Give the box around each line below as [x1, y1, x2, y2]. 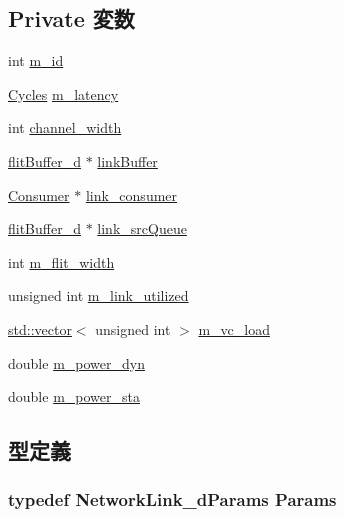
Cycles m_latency [8, 83, 119, 104]
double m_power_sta [8, 386, 140, 407]
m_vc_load [198, 318, 270, 339]
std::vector [8, 318, 72, 339]
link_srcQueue [97, 218, 187, 239]
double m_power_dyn [8, 352, 145, 373]
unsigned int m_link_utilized [8, 285, 189, 306]
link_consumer [85, 184, 178, 205]
